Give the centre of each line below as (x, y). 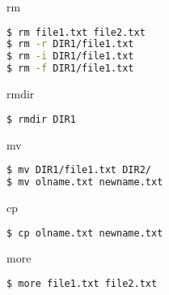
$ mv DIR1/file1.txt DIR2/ (79, 170)
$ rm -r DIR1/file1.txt (70, 44)
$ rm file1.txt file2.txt (76, 32)
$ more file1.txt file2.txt (82, 283)
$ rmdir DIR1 (41, 119)
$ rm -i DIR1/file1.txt (70, 56)
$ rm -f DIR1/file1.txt (70, 69)
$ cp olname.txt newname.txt (85, 233)
